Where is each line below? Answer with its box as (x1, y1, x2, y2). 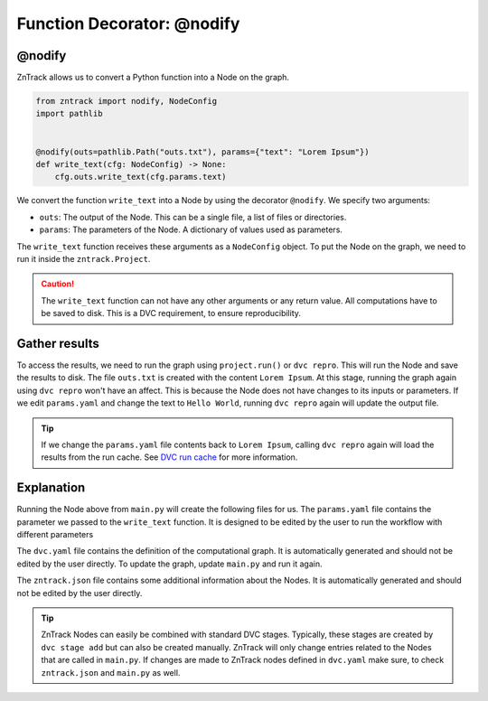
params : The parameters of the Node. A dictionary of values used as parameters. (39, 224, 343, 235)
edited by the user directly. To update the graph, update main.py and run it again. (16, 558, 323, 569)
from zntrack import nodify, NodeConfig (35, 96, 217, 107)
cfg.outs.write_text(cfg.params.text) (54, 172, 227, 182)
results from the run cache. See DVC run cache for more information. (41, 452, 298, 463)
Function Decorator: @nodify (16, 14, 240, 33)
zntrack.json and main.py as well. (41, 667, 181, 678)
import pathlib (35, 108, 103, 119)
